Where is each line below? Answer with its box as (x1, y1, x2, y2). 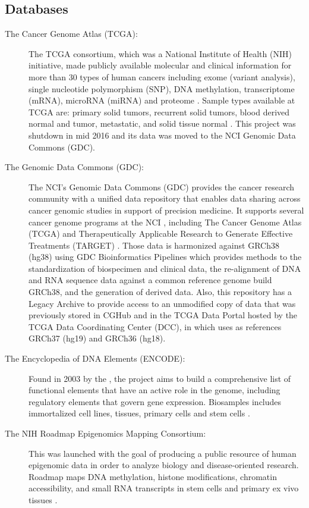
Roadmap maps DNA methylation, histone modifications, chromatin (29, 470, 277, 482)
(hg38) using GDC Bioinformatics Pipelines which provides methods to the (29, 250, 302, 263)
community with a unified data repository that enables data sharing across (29, 192, 301, 205)
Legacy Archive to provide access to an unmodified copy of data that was (29, 297, 296, 309)
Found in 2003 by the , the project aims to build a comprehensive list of (29, 372, 291, 384)
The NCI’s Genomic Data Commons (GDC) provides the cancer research (29, 180, 295, 193)
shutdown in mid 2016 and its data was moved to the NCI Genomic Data (29, 128, 296, 141)
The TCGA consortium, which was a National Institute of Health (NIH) (29, 47, 292, 59)
